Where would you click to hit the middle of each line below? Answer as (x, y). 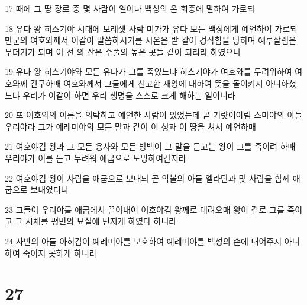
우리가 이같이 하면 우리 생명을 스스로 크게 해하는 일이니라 (129, 95)
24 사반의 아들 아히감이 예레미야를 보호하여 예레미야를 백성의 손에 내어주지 (143, 241)
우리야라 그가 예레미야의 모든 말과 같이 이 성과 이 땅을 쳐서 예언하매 (130, 126)
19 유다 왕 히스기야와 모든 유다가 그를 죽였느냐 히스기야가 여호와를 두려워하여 (148, 72)
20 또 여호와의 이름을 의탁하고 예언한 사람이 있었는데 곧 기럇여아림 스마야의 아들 (154, 115)
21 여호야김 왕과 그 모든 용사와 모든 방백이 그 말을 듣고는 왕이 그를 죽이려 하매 (150, 146)
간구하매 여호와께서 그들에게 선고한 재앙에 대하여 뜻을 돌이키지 (147, 83)
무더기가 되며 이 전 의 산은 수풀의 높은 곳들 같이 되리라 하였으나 (123, 51)
